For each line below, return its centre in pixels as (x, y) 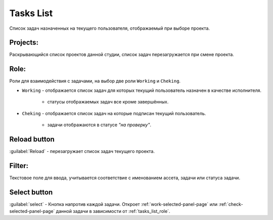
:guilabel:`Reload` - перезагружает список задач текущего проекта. (82, 151)
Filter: (19, 166)
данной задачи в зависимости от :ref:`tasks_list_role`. (113, 211)
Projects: (24, 43)
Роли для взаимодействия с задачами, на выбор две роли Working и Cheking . (95, 81)
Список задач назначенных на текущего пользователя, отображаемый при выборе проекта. (109, 28)
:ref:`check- (231, 204)
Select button (31, 192)
